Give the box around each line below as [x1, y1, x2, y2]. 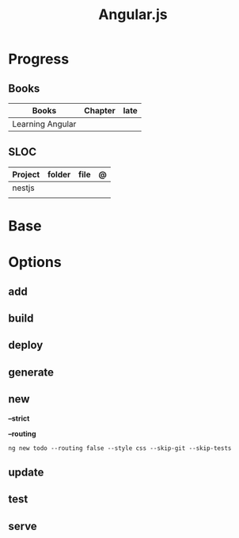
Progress [8, 50, 70, 68]
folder [47, 169, 71, 180]
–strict [8, 414, 30, 423]
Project [12, 169, 40, 180]
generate [8, 365, 54, 379]
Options [8, 254, 62, 271]
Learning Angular [12, 119, 77, 129]
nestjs [12, 182, 35, 193]
